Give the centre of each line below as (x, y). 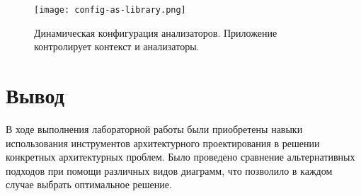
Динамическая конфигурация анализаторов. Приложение (156, 32)
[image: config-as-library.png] (110, 10)
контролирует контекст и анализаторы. (117, 46)
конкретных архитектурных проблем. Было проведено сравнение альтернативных (180, 157)
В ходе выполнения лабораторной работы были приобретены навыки (154, 128)
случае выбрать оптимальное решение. (89, 184)
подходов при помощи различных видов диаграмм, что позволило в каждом (169, 170)
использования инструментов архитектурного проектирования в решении (163, 143)
